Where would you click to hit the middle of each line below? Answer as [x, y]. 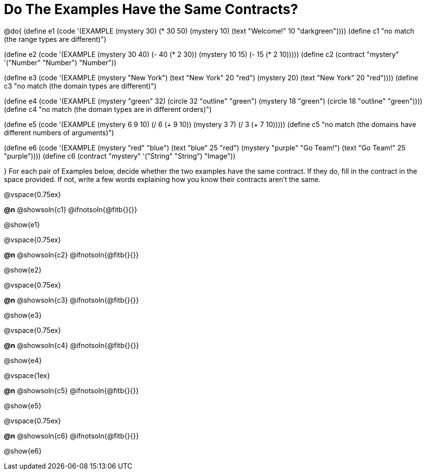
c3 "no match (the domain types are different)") [80, 86]
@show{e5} [23, 405]
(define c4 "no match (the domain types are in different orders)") [108, 109]
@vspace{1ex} [27, 375]
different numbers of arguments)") [59, 132]
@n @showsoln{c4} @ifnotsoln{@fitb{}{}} [72, 345]
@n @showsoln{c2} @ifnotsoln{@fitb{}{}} [72, 255]
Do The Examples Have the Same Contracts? [151, 9]
